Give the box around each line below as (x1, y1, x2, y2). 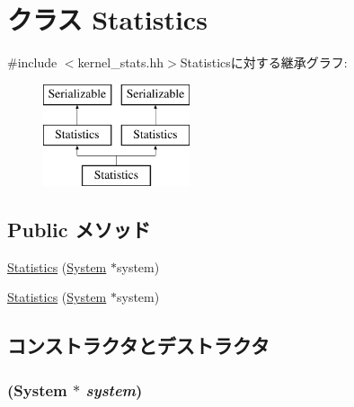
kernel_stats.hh (77, 53, 164, 72)
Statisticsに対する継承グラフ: (180, 53, 348, 72)
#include (7, 53, 58, 72)
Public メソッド (7, 216, 151, 243)
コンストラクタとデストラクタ (7, 332, 270, 359)
